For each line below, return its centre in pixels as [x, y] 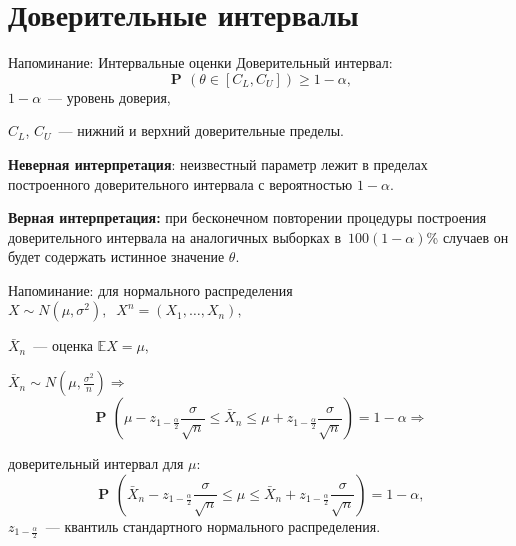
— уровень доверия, [109, 96]
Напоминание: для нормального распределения [150, 289]
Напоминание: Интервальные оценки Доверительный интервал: [200, 62]
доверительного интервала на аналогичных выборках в [174, 236]
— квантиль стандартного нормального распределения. [213, 525]
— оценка [63, 345]
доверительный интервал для [96, 463]
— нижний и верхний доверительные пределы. [201, 130]
